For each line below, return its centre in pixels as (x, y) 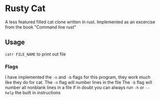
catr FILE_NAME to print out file (36, 54)
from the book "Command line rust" (41, 27)
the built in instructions (38, 93)
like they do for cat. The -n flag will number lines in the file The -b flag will (79, 83)
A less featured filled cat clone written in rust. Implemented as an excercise (80, 22)
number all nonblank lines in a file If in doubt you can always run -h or (75, 87)
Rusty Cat (25, 8)
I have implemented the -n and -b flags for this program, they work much (78, 77)
